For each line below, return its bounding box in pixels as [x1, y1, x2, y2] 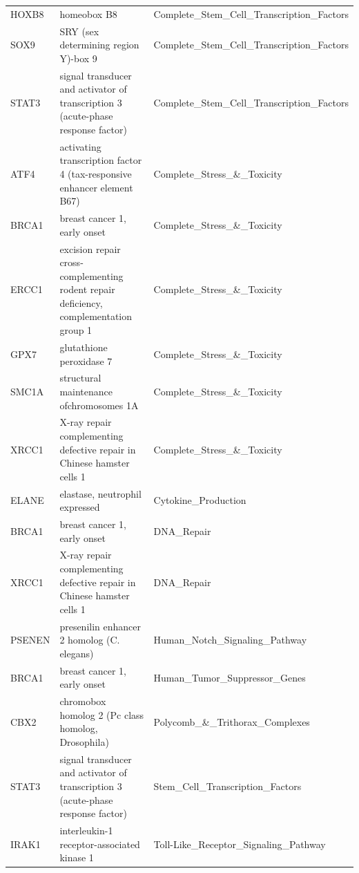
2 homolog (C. [59, 632, 120, 647]
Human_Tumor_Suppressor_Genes [153, 670, 306, 684]
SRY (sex [59, 24, 99, 38]
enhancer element [59, 180, 133, 194]
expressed [59, 500, 100, 514]
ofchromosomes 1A [59, 397, 139, 412]
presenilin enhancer [59, 619, 142, 633]
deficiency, [59, 295, 103, 310]
